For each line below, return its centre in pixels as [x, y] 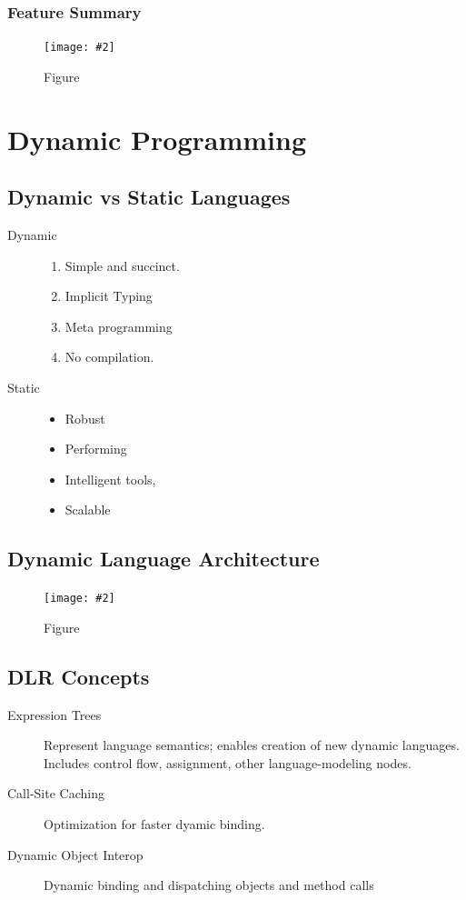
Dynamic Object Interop [75, 854]
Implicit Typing [109, 296]
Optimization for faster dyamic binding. [154, 824]
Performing [96, 449]
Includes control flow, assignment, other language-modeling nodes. [228, 762]
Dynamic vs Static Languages [149, 197]
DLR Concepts [79, 676]
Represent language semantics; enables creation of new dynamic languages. [252, 745]
